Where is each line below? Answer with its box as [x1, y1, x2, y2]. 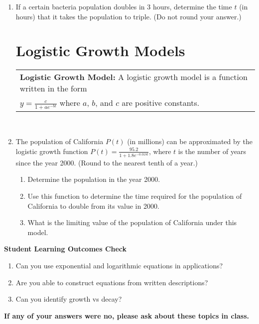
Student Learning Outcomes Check [4, 243, 127, 254]
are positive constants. [122, 97, 200, 109]
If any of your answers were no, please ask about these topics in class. [4, 310, 250, 321]
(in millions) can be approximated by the [127, 136, 253, 147]
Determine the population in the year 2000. [27, 174, 160, 184]
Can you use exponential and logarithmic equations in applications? [15, 260, 223, 270]
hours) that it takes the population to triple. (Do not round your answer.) [15, 11, 242, 21]
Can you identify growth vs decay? [15, 294, 122, 304]
